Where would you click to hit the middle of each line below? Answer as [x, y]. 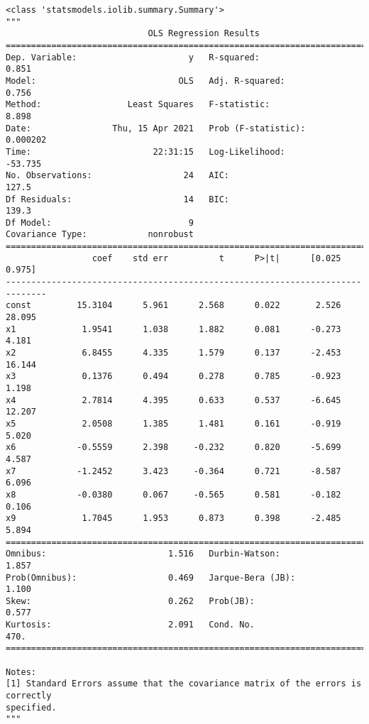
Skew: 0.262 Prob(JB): [130, 601]
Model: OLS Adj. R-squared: [145, 81]
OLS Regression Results [204, 34]
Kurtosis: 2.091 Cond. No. [130, 625]
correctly [29, 696]
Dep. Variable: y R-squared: [133, 57]
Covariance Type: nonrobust [100, 235]
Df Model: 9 [100, 223]
